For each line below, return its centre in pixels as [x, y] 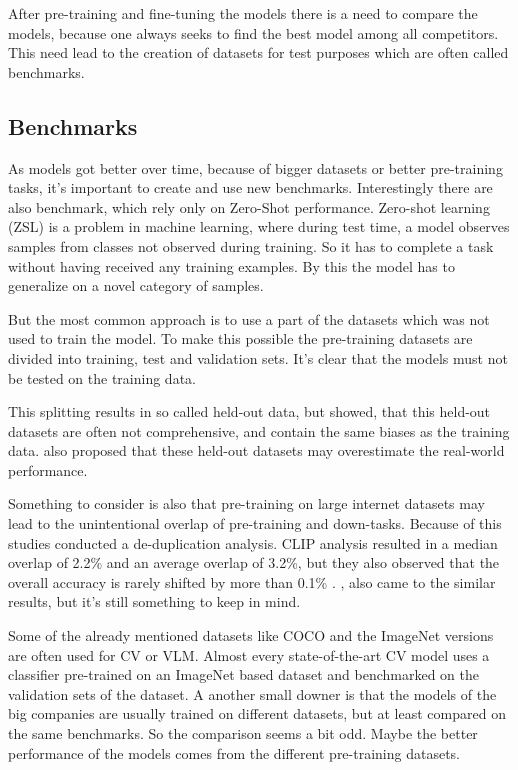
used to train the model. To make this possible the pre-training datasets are [240, 338]
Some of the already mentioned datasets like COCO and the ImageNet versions [251, 635]
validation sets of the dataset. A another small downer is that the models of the [252, 693]
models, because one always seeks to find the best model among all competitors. [253, 32]
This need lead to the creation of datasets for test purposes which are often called [258, 52]
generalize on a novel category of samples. [136, 285]
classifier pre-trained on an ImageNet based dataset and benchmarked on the [244, 674]
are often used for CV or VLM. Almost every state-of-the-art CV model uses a [249, 654]
